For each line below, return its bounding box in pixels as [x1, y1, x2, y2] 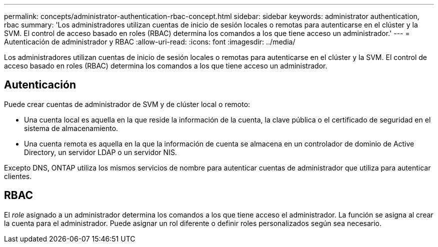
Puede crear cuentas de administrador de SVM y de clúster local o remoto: [4, 99, 250, 108]
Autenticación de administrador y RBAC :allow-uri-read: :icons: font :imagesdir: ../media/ [4, 37, 295, 46]
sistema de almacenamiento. [24, 123, 118, 132]
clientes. [4, 171, 32, 180]
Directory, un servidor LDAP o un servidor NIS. [24, 147, 177, 156]
